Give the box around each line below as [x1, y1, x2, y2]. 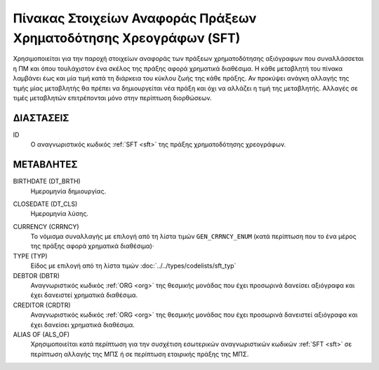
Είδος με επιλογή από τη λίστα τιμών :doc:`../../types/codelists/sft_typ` [30, 261, 237, 270]
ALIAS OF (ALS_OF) [13, 330, 70, 338]
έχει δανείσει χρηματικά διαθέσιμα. [30, 320, 135, 329]
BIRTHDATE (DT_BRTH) [13, 177, 81, 186]
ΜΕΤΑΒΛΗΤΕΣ [13, 158, 78, 171]
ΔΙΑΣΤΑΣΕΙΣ [13, 112, 69, 124]
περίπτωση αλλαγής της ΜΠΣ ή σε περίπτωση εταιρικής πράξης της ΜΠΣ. [30, 350, 249, 358]
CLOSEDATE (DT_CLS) [13, 200, 78, 208]
